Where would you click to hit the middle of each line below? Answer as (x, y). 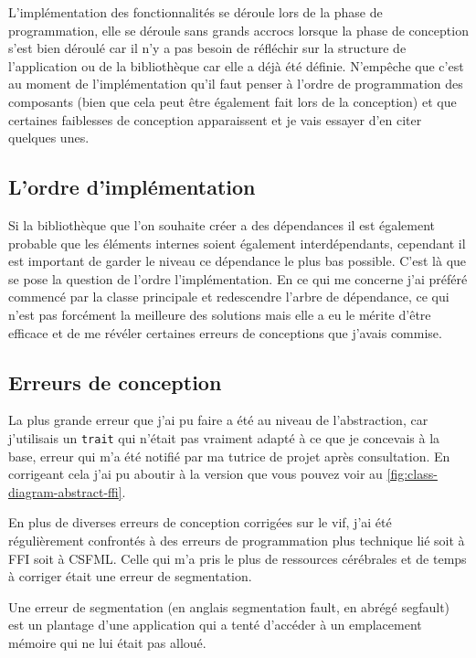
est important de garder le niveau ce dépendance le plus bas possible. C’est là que (238, 261)
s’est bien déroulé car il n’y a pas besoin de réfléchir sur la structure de (207, 48)
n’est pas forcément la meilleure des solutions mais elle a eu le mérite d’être (220, 314)
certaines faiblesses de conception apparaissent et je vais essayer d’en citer (215, 119)
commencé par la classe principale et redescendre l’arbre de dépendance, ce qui (229, 297)
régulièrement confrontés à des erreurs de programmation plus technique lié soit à (237, 540)
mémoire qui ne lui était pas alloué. (107, 642)
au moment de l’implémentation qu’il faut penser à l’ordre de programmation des (236, 84)
